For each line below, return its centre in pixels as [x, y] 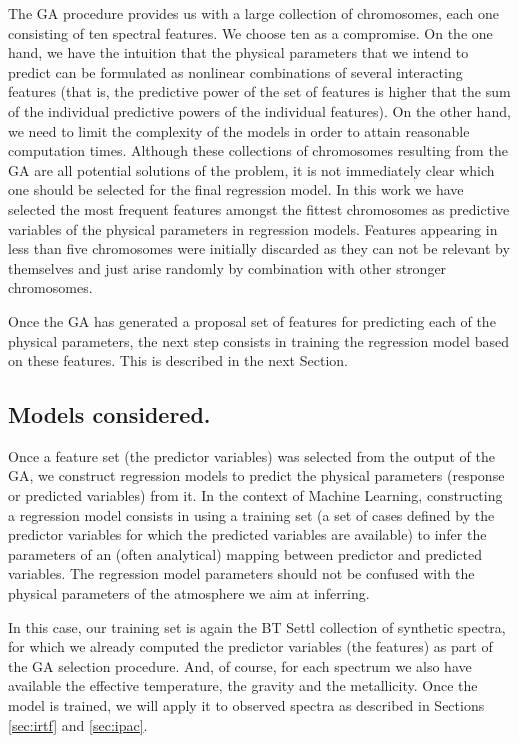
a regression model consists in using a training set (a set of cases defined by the [251, 514]
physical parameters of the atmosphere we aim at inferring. [189, 593]
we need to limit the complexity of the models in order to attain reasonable [239, 130]
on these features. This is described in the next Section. [178, 360]
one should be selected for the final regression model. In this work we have [236, 189]
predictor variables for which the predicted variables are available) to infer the [247, 534]
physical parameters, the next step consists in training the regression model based [258, 340]
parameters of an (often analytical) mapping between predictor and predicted [245, 553]
